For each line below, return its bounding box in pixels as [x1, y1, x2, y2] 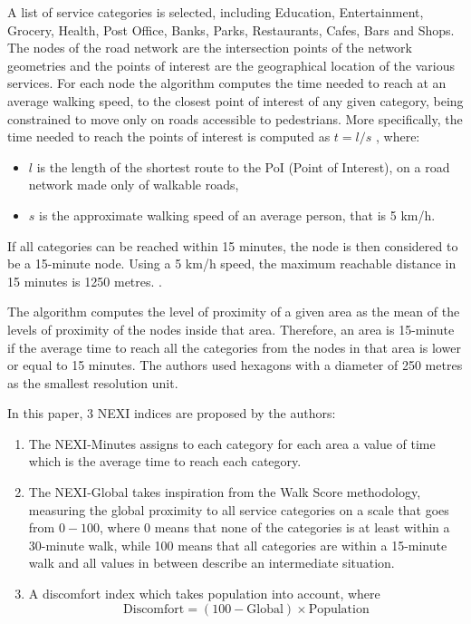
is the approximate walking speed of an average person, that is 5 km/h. [39, 205, 436, 224]
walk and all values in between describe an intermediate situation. [28, 553, 395, 572]
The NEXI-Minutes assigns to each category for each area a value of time [28, 434, 436, 453]
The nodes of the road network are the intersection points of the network [7, 38, 412, 57]
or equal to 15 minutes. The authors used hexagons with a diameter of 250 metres [7, 356, 463, 375]
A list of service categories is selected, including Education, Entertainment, [7, 3, 424, 21]
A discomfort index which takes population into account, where [28, 584, 380, 603]
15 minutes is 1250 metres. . [7, 271, 162, 290]
